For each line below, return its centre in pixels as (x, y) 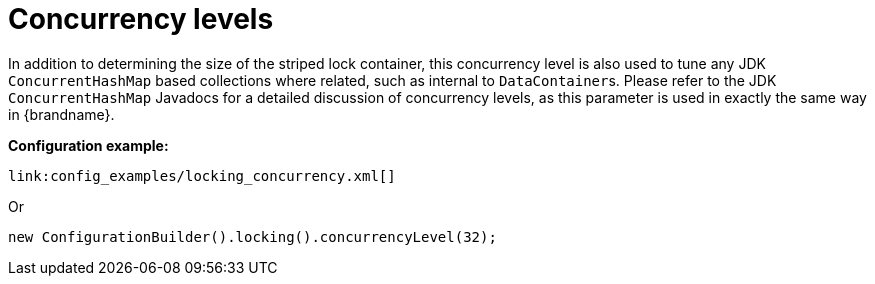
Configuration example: (88, 145)
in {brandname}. (61, 114)
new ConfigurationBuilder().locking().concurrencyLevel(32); (252, 236)
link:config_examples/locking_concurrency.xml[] (202, 175)
